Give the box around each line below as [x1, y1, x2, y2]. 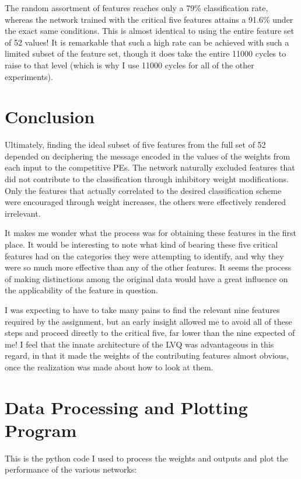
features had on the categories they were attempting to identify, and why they [5, 249, 284, 262]
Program [5, 418, 77, 442]
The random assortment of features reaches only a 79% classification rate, [5, 2, 268, 13]
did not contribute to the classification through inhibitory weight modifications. [5, 173, 289, 185]
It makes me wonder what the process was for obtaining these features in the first [5, 227, 297, 239]
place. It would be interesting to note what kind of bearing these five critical [5, 238, 278, 251]
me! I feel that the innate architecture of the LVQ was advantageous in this [5, 338, 274, 350]
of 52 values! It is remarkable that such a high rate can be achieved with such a [5, 36, 289, 48]
